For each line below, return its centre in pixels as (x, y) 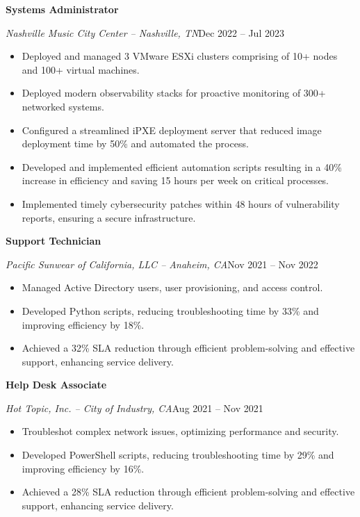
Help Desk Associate (56, 385)
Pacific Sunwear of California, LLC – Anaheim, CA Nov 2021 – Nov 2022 (162, 264)
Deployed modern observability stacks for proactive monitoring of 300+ (174, 93)
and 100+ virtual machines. (81, 69)
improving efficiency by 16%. (83, 468)
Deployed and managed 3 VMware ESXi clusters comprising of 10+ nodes (180, 56)
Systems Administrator (62, 9)
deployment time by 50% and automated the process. (135, 143)
